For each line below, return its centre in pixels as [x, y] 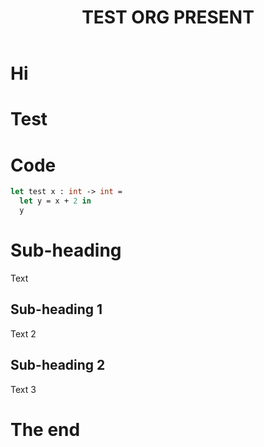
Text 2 [23, 333]
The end [45, 429]
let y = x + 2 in [55, 201]
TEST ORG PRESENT [168, 17]
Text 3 [23, 389]
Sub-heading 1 [56, 309]
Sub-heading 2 [58, 365]
